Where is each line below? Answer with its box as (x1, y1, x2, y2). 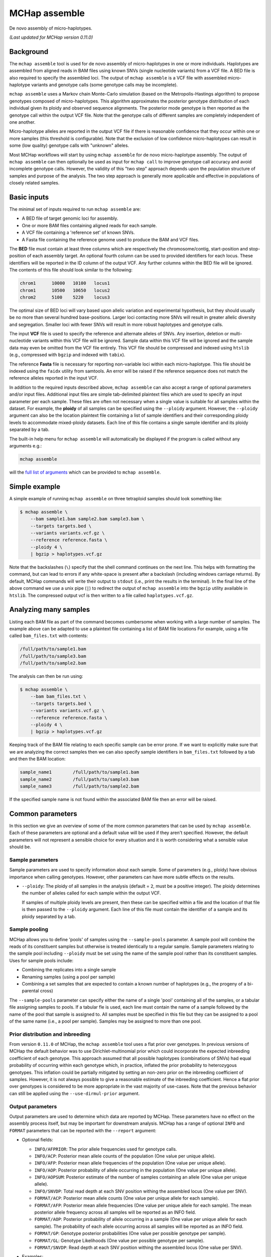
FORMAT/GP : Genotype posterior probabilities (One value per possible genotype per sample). (34, 1230, 226, 1236)
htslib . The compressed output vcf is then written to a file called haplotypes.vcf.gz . (9, 592, 194, 598)
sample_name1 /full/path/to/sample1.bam (20, 769, 139, 775)
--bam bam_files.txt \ (30, 694, 86, 699)
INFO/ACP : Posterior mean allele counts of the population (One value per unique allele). (34, 1153, 216, 1159)
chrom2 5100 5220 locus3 (20, 294, 110, 300)
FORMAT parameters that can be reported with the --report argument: (9, 1127, 157, 1133)
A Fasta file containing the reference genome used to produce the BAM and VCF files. (22, 236, 199, 242)
